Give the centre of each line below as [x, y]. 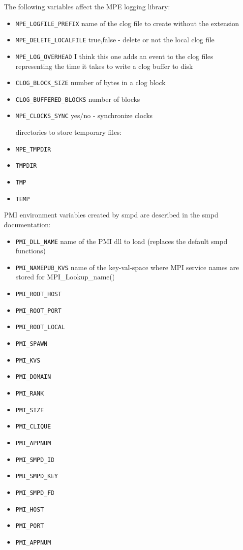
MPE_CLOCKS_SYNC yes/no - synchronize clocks [84, 115]
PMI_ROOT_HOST [38, 294]
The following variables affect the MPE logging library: [87, 6]
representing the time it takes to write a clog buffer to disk [104, 66]
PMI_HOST [30, 509]
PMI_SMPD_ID [35, 460]
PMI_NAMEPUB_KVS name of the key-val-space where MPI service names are [127, 267]
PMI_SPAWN [31, 344]
